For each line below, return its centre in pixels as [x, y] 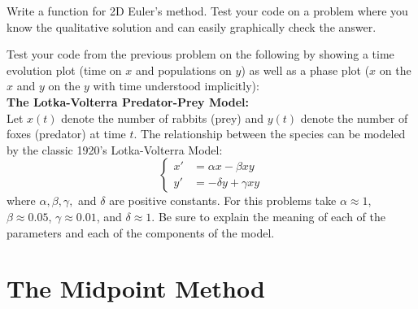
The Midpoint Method [136, 288]
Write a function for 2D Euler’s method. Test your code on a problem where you [207, 11]
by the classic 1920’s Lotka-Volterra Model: [115, 149]
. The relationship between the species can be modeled [270, 134]
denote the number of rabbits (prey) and [163, 118]
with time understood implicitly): [176, 86]
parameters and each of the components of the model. [141, 232]
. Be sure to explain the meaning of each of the [268, 216]
